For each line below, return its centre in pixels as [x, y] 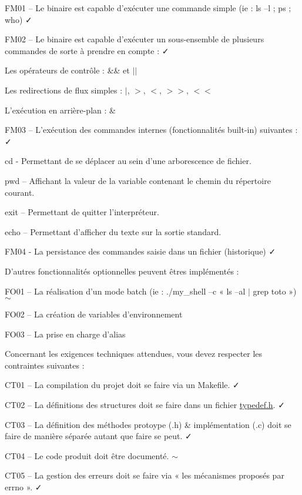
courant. [20, 192]
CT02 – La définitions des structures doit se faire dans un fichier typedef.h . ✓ [145, 405]
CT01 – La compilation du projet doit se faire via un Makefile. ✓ [122, 385]
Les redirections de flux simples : [64, 90]
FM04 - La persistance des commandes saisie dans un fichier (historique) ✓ [140, 251]
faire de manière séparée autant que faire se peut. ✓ [98, 436]
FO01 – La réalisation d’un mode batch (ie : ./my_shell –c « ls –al [125, 291]
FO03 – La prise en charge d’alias [65, 334]
